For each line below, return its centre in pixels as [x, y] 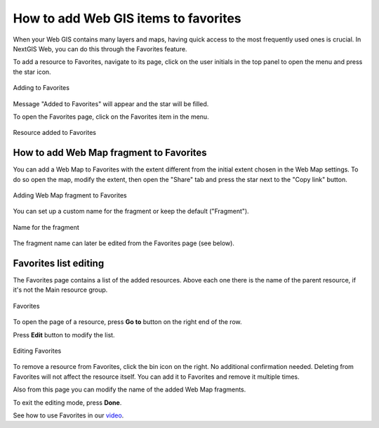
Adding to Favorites [41, 88]
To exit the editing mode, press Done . [67, 402]
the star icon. [32, 72]
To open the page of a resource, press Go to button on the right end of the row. [127, 322]
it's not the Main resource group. [60, 290]
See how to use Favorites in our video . [68, 415]
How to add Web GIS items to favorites [127, 18]
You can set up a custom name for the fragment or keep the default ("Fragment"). [131, 212]
